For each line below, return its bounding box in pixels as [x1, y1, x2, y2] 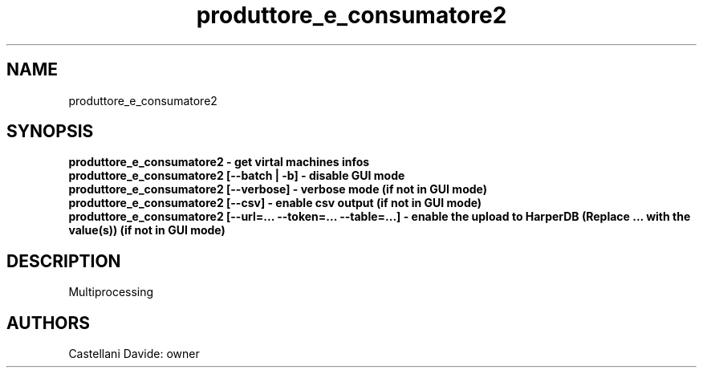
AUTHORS [6, 312, 91, 333]
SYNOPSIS [6, 121, 94, 142]
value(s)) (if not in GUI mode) [68, 223, 226, 238]
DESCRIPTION [6, 250, 121, 271]
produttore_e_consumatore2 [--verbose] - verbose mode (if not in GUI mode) [68, 182, 487, 197]
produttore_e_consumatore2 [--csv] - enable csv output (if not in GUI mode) [68, 196, 482, 210]
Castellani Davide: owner [68, 347, 200, 361]
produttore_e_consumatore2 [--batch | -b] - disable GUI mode [68, 169, 405, 183]
